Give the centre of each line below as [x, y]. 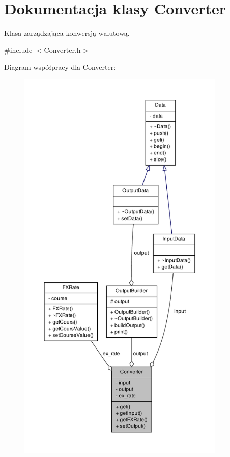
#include [18, 50]
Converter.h [62, 50]
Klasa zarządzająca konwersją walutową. [67, 33]
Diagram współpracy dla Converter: [60, 67]
